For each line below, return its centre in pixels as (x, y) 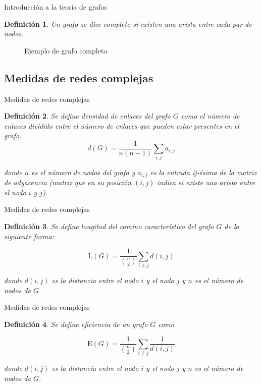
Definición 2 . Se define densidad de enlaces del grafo (87, 116)
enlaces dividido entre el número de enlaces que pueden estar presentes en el (122, 125)
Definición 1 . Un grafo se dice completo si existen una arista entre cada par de (128, 23)
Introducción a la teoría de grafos (56, 7)
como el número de (210, 116)
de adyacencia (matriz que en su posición (68, 182)
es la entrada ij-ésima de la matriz (203, 172)
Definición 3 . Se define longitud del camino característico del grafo (109, 226)
